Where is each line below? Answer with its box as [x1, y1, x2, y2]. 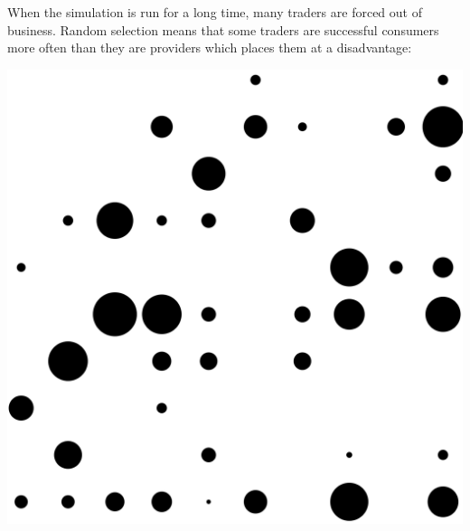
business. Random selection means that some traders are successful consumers [7, 20, 439, 39]
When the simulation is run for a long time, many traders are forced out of [7, 3, 422, 21]
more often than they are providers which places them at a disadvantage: [7, 38, 412, 57]
